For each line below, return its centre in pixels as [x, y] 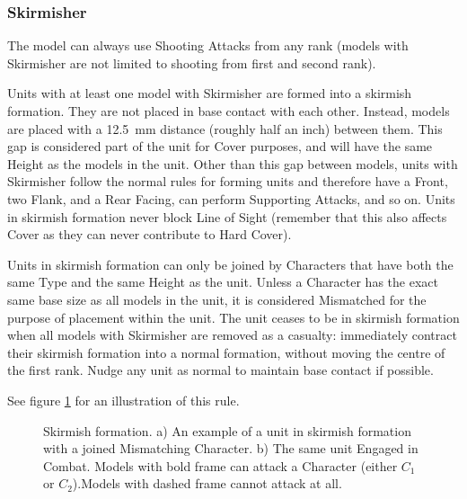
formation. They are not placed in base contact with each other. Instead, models [229, 111]
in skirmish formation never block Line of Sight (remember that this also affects [227, 216]
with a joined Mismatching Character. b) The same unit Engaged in [231, 448]
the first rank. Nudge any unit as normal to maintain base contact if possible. [220, 370]
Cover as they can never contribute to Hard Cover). [150, 234]
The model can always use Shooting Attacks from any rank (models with [208, 45]
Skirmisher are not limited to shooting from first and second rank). [192, 62]
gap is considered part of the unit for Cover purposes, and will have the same [220, 146]
